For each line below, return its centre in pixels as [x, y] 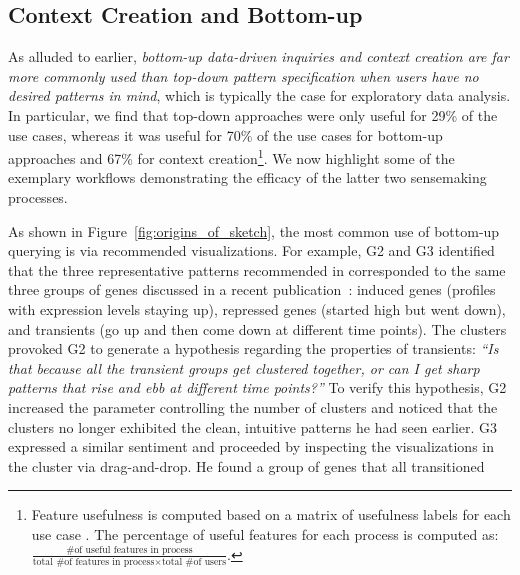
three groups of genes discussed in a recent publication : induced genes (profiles [252, 289]
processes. [38, 197]
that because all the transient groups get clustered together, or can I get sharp [244, 367]
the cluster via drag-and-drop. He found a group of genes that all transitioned [246, 465]
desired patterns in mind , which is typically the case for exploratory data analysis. [259, 95]
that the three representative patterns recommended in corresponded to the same [257, 269]
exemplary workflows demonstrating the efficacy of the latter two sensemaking [247, 177]
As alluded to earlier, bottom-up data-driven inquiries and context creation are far [258, 56]
